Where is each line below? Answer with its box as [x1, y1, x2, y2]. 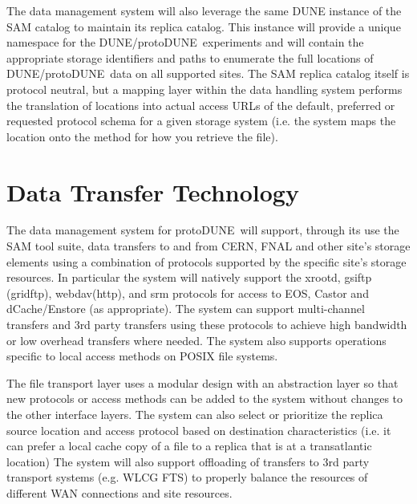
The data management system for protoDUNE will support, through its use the [6, 222, 399, 238]
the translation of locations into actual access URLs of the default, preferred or [6, 96, 395, 113]
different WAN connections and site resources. [6, 484, 233, 501]
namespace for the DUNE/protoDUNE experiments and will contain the [6, 34, 364, 51]
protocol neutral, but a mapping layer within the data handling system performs [6, 80, 403, 97]
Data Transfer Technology [6, 175, 299, 208]
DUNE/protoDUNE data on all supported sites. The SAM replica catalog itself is [6, 65, 410, 82]
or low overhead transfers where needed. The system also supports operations [6, 331, 387, 348]
